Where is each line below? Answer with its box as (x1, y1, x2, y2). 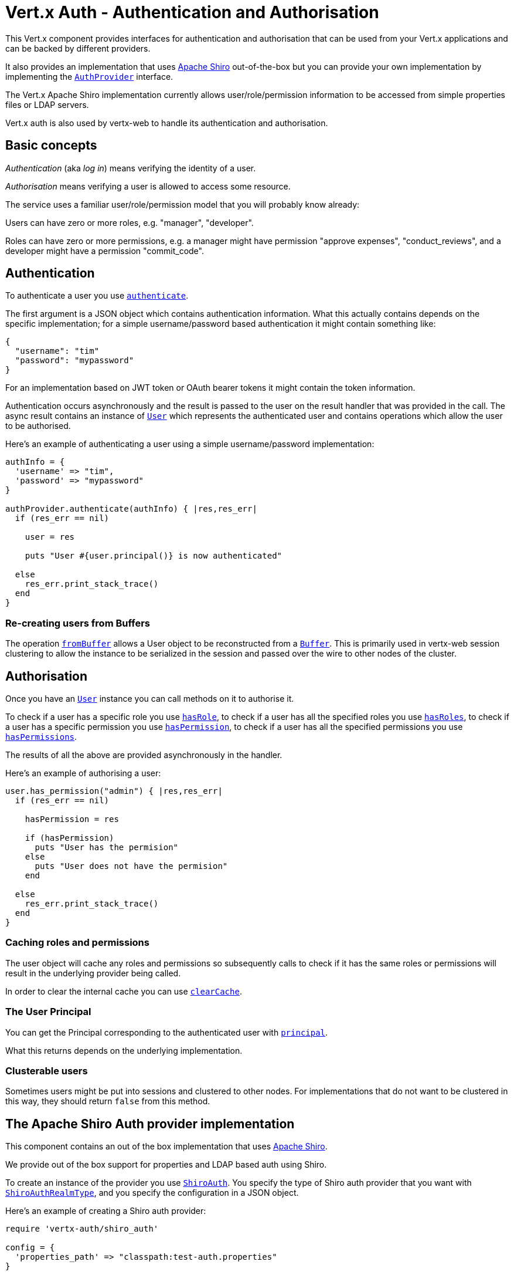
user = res (25, 532, 75, 542)
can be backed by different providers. (5, 43, 151, 53)
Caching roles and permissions (5, 936, 149, 949)
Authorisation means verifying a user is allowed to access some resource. (5, 181, 291, 191)
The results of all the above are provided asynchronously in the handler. (5, 750, 282, 760)
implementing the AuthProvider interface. (5, 71, 173, 82)
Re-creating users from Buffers (5, 617, 151, 629)
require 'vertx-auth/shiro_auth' (5, 1224, 159, 1234)
